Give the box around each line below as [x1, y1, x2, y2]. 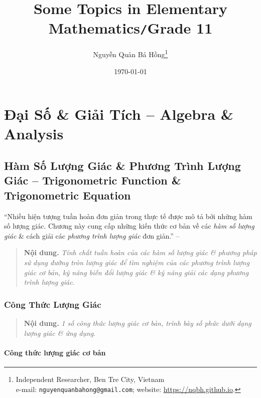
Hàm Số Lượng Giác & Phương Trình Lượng [4, 158, 241, 173]
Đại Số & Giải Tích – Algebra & [4, 104, 233, 124]
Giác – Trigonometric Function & [4, 172, 181, 188]
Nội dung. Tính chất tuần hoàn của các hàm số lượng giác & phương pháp [24, 247, 257, 258]
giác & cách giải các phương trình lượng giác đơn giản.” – [4, 230, 180, 241]
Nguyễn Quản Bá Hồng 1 [93, 48, 168, 60]
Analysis [4, 123, 64, 144]
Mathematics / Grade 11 [48, 18, 213, 38]
